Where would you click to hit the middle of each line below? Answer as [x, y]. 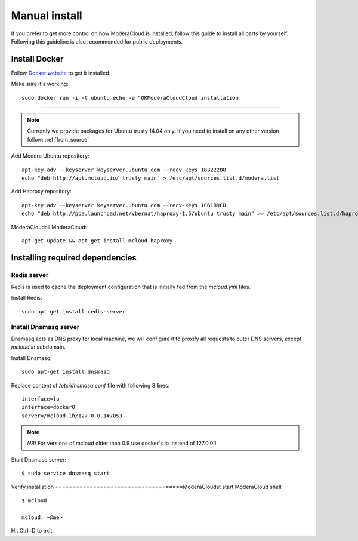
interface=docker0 [49, 407]
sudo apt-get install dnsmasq [66, 372]
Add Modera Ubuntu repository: [50, 156]
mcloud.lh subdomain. [38, 347]
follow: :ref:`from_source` [58, 139]
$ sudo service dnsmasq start [66, 474]
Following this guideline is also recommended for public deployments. [97, 41]
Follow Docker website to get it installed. [61, 73]
